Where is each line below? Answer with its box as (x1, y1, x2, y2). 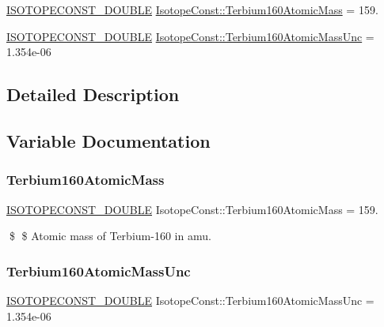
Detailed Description (6, 82, 180, 107)
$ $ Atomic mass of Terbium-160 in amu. (9, 227, 211, 244)
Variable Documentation (6, 128, 211, 152)
